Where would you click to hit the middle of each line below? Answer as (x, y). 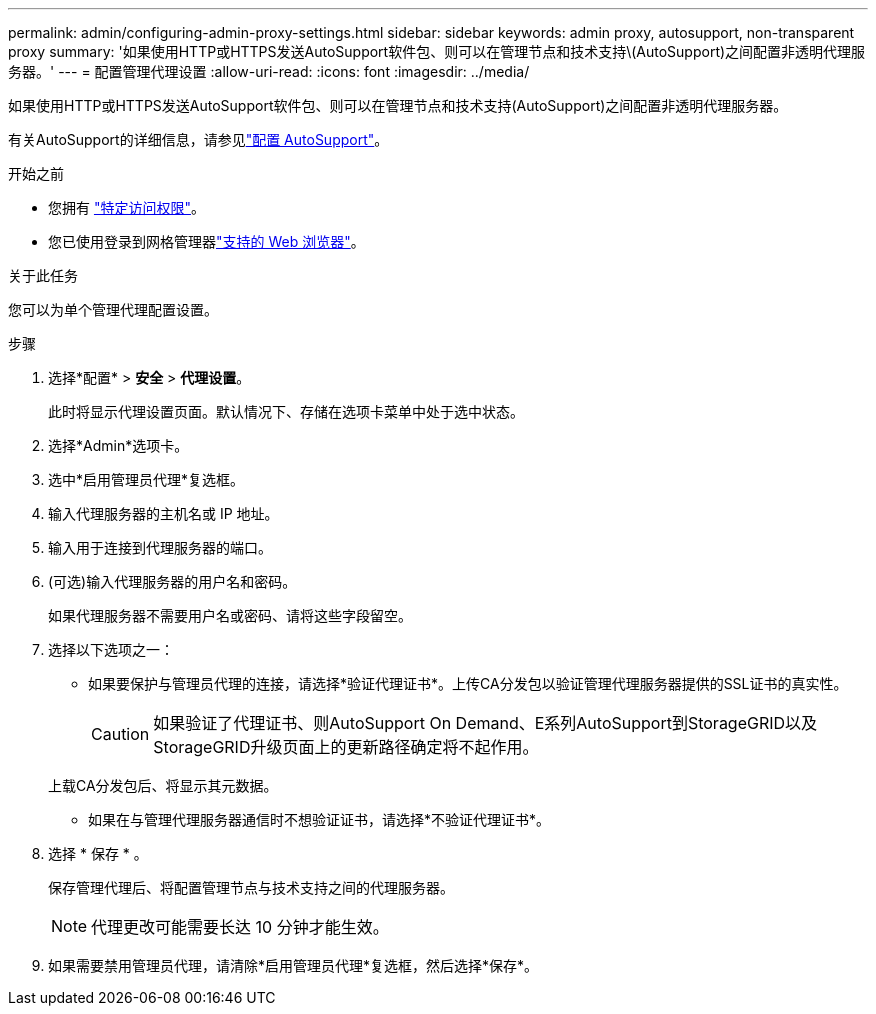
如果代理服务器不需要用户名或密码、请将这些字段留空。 (230, 615)
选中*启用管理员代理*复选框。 (146, 479)
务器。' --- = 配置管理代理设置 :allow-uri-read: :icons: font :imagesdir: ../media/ (269, 71)
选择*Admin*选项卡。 (118, 445)
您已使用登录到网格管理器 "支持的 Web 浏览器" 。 (206, 241)
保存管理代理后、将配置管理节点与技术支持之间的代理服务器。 (251, 887)
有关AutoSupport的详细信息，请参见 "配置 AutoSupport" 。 (198, 139)
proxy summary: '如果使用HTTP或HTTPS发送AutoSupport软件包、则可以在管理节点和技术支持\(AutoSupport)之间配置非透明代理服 (437, 51)
